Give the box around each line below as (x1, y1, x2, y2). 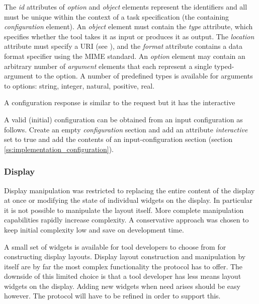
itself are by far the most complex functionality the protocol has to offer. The (4, 261, 243, 271)
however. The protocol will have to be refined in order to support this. (4, 290, 221, 301)
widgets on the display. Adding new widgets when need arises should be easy (4, 280, 240, 291)
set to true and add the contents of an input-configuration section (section (4, 134, 233, 144)
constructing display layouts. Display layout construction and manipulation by (4, 251, 246, 262)
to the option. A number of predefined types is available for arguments (35, 70, 253, 81)
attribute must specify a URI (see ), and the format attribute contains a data (4, 41, 243, 51)
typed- (214, 60, 234, 71)
